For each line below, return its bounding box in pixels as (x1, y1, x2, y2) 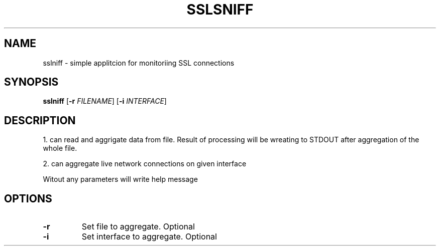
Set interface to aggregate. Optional (81, 231, 217, 242)
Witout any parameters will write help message (43, 175, 198, 184)
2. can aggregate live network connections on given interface (43, 159, 247, 168)
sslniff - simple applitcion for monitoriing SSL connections (43, 58, 235, 67)
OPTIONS (4, 192, 52, 205)
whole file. (43, 144, 77, 153)
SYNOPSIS (4, 76, 59, 89)
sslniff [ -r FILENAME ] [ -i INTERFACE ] (43, 97, 167, 106)
